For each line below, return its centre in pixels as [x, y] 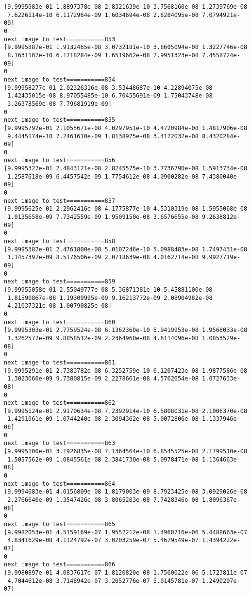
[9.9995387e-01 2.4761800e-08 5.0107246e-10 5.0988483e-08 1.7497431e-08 [126, 249]
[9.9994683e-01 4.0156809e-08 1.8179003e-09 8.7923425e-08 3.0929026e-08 [126, 492]
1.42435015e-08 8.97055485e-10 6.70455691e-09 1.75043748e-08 [110, 96]
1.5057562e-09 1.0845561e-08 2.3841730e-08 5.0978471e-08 [103, 459]
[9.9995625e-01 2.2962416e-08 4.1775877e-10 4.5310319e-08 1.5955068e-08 [126, 209]
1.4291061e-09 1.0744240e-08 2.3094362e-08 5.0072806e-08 [103, 419]
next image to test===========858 [60, 241]
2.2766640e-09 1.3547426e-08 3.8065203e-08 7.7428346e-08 [103, 500]
